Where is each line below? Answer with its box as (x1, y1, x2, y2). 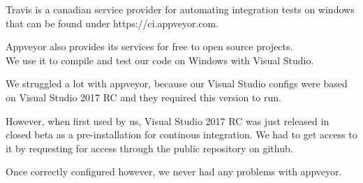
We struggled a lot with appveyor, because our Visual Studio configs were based (6, 76, 348, 91)
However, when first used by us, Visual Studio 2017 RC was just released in (6, 113, 329, 128)
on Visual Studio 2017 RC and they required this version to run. (6, 89, 281, 104)
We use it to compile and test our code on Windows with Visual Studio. (6, 52, 314, 67)
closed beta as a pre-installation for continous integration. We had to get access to (6, 127, 357, 142)
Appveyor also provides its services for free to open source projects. (6, 39, 293, 54)
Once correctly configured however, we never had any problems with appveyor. (6, 164, 342, 179)
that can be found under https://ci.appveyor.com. (6, 15, 219, 30)
